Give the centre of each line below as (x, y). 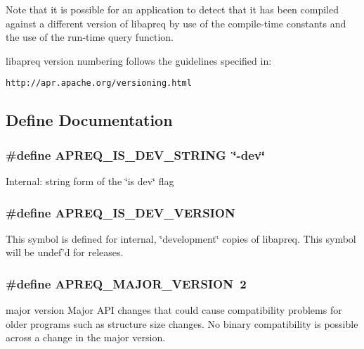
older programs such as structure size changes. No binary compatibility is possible (182, 323)
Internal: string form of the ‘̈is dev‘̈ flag (90, 181)
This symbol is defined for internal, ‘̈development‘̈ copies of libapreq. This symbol (181, 238)
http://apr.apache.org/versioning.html (99, 83)
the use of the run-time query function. (90, 37)
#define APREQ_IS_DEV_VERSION (121, 212)
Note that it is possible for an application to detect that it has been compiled (173, 9)
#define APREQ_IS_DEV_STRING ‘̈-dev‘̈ (135, 154)
